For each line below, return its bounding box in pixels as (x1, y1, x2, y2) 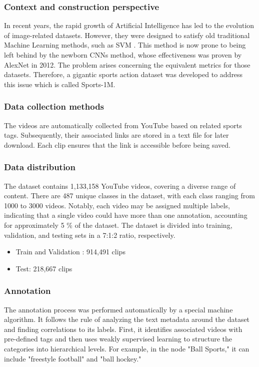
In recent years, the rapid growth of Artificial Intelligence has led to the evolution (4, 20, 254, 31)
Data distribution (4, 161, 75, 173)
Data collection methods (4, 100, 104, 113)
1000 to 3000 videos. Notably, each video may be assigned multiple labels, (4, 200, 230, 210)
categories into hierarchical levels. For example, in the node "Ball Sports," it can (4, 343, 249, 353)
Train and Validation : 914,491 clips (15, 246, 125, 257)
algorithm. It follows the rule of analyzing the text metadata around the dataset (4, 314, 250, 324)
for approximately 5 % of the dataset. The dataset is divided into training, (4, 219, 232, 230)
